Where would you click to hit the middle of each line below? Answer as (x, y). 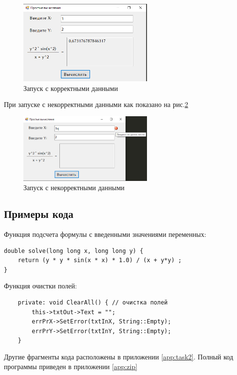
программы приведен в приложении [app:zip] (71, 366)
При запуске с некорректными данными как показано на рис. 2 (96, 104)
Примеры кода (39, 214)
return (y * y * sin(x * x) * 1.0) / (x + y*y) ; (100, 260)
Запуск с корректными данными (71, 88)
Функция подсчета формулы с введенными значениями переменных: (105, 234)
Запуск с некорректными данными (74, 187)
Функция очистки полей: (40, 286)
